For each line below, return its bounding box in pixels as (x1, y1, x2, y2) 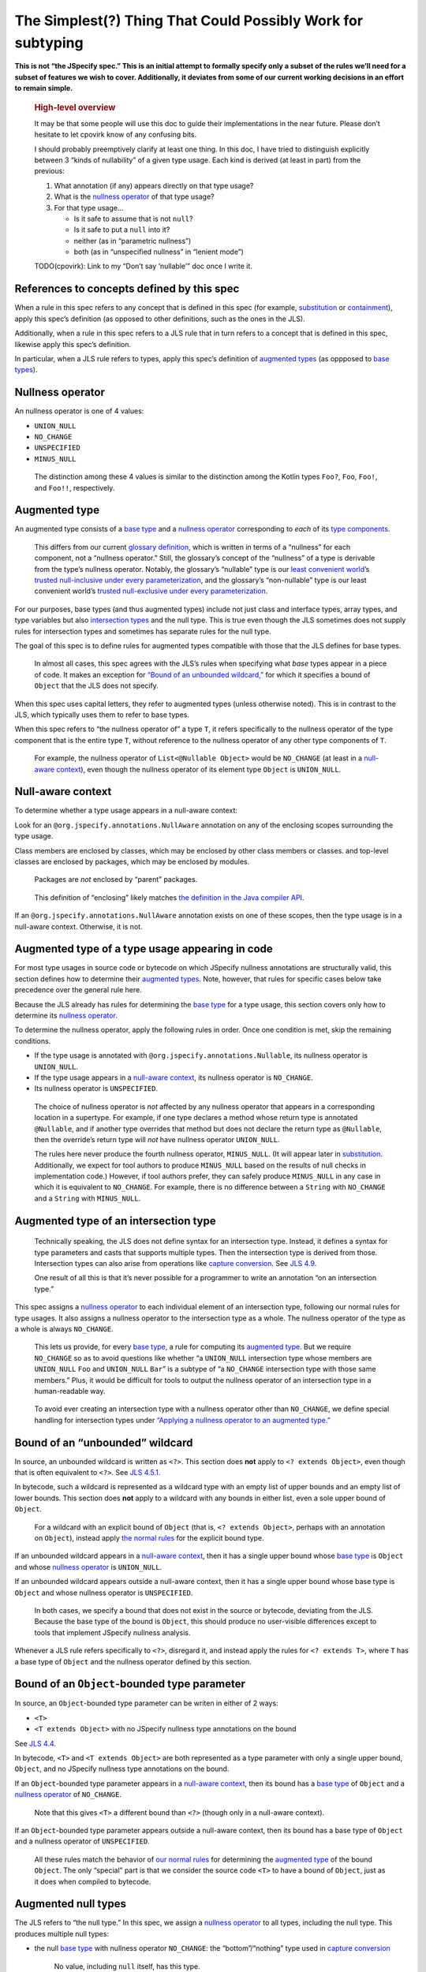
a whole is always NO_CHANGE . (14, 1324, 114, 1334)
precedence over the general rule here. (14, 985, 142, 995)
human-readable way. (34, 1386, 106, 1395)
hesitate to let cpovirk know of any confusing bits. (34, 130, 197, 140)
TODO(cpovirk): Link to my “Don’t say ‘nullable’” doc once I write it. (34, 261, 252, 271)
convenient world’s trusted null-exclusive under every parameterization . (34, 586, 268, 596)
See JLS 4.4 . (14, 1739, 57, 1748)
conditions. (14, 1036, 51, 1045)
